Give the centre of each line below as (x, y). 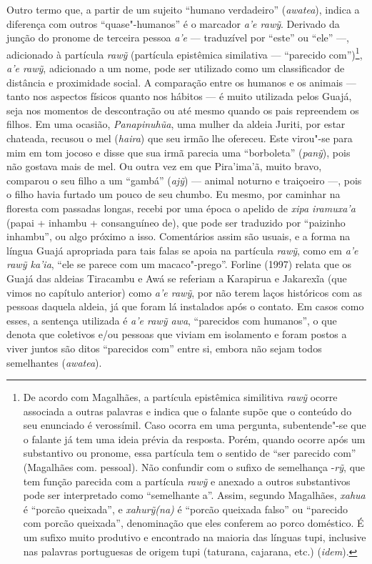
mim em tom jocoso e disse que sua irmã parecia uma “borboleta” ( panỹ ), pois (179, 152)
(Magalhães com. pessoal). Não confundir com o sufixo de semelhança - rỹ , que (194, 467)
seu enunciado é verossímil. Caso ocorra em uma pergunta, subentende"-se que (195, 425)
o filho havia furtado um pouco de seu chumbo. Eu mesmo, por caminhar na (174, 194)
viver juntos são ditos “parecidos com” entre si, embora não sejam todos (164, 348)
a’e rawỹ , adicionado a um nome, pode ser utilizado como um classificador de (176, 68)
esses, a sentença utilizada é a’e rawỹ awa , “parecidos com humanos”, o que (172, 320)
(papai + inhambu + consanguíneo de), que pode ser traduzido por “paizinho (176, 222)
